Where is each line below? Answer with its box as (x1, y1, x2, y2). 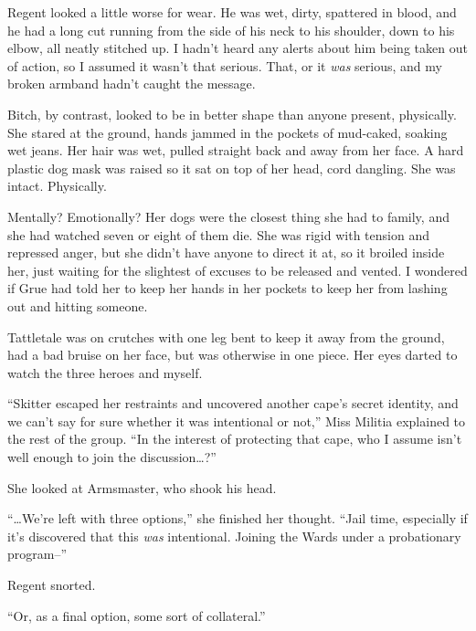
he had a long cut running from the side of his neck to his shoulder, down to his (7, 20, 455, 39)
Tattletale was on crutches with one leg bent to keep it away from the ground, (7, 327, 445, 346)
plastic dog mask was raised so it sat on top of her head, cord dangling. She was (7, 158, 456, 177)
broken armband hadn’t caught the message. (7, 74, 256, 93)
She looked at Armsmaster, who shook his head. (7, 478, 277, 497)
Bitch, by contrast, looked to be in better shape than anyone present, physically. (7, 104, 457, 123)
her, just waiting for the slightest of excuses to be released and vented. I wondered (7, 260, 468, 279)
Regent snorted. (7, 575, 96, 594)
